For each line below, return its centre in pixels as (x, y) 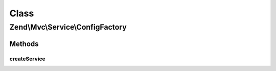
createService (27, 59)
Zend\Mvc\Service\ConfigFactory (68, 27)
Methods (24, 44)
